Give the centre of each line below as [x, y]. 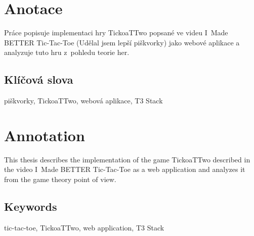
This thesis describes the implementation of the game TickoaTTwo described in [127, 159]
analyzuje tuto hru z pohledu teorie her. [67, 52]
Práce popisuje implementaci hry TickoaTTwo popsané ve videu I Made [116, 33]
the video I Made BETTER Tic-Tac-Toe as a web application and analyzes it [125, 169]
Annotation [45, 135]
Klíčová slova [39, 79]
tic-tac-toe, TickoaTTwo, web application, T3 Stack [84, 227]
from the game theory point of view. [60, 179]
